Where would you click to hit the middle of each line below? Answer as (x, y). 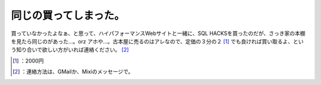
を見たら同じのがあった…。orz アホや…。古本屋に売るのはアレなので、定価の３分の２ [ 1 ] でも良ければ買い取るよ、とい (157, 41)
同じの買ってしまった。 (68, 15)
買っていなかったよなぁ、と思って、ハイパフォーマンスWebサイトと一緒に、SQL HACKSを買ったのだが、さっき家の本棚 (158, 33)
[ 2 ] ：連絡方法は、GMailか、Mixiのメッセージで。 (73, 72)
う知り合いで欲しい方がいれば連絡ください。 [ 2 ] (70, 50)
